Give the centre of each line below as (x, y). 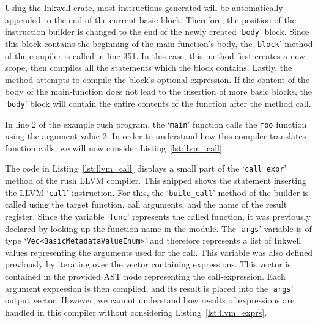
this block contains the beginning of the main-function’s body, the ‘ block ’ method (159, 43)
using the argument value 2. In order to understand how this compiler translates (156, 136)
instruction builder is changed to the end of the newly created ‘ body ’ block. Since (157, 31)
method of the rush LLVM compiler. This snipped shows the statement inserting (156, 180)
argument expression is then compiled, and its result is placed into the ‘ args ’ (149, 288)
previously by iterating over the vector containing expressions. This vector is (148, 264)
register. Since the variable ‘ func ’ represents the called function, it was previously (158, 216)
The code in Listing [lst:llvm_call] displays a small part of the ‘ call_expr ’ (146, 168)
